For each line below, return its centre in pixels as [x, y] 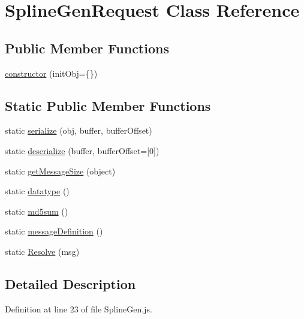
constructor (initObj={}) [51, 73]
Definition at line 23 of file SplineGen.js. [79, 309]
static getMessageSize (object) [60, 171]
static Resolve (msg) [42, 251]
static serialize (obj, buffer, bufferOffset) [79, 130]
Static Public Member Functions [108, 105]
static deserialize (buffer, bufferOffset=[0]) [82, 150]
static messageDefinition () [54, 231]
